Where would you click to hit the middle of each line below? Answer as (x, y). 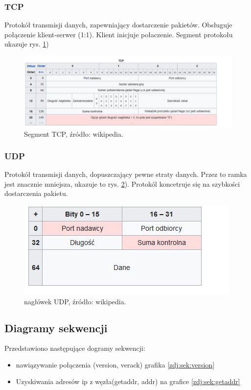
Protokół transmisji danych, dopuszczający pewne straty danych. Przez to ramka (126, 174)
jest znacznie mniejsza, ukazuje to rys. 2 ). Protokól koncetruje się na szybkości (122, 183)
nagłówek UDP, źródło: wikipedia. (75, 301)
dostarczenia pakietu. (36, 193)
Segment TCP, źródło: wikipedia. (74, 134)
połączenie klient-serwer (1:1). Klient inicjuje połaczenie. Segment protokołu (119, 34)
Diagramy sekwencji (56, 328)
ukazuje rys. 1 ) (27, 44)
